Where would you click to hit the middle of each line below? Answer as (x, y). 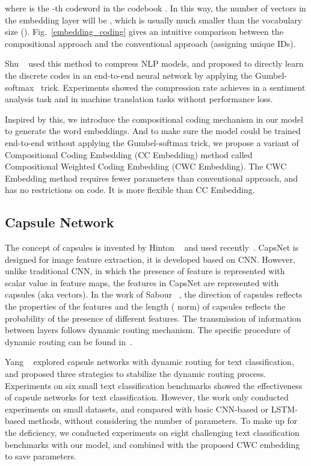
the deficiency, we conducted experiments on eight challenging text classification (152, 433)
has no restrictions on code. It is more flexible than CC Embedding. (130, 190)
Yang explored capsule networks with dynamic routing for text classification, (149, 362)
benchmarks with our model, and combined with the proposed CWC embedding (152, 444)
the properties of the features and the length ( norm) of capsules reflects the (145, 306)
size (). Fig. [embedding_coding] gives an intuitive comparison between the (144, 32)
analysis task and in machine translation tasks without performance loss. (139, 99)
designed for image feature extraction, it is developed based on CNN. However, (150, 259)
